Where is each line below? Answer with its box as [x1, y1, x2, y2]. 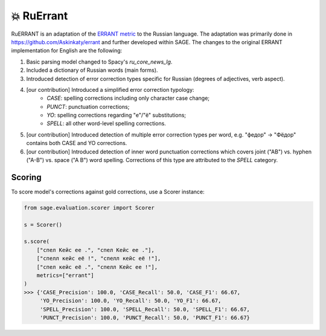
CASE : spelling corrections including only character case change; [46, 94, 210, 102]
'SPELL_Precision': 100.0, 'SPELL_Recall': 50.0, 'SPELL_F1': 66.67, [39, 306, 251, 312]
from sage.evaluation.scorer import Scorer [24, 204, 155, 211]
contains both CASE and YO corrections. [26, 140, 127, 147]
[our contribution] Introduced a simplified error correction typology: [26, 86, 194, 93]
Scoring [11, 172, 42, 183]
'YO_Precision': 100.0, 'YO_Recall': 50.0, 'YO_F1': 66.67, [39, 297, 222, 305]
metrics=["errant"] [36, 272, 95, 279]
